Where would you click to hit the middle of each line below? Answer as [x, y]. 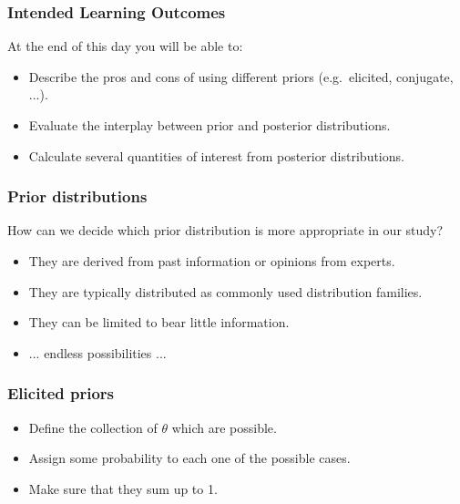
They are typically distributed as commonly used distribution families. [225, 291]
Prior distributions [77, 196]
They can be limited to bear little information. [159, 322]
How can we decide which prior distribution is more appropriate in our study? [225, 230]
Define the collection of [93, 427]
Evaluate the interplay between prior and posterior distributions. [210, 125]
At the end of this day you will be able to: [125, 46]
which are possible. [224, 427]
